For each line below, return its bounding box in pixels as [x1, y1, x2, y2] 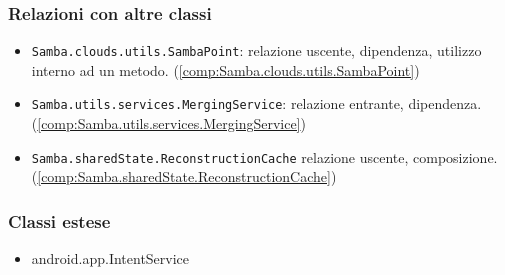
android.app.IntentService [31, 248, 190, 269]
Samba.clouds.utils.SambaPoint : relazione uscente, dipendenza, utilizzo [31, 40, 482, 61]
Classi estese [8, 208, 111, 233]
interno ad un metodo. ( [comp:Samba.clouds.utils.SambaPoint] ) [31, 59, 420, 80]
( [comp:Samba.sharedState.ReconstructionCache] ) [31, 166, 337, 187]
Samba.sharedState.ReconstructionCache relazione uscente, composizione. [31, 146, 498, 167]
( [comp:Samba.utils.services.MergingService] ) [31, 113, 306, 134]
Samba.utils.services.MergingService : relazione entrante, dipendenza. [31, 93, 482, 114]
